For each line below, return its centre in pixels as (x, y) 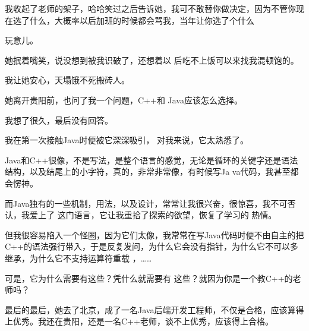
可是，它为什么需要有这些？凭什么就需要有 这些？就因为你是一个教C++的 (149, 278)
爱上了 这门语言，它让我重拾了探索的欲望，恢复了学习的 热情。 (153, 215)
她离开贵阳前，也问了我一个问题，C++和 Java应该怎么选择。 (124, 100)
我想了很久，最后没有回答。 (59, 120)
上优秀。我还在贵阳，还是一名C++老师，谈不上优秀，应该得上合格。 (139, 321)
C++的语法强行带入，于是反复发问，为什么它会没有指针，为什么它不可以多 (152, 246)
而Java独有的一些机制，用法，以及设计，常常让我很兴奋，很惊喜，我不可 (146, 203)
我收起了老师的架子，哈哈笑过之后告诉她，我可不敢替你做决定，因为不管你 (150, 8)
